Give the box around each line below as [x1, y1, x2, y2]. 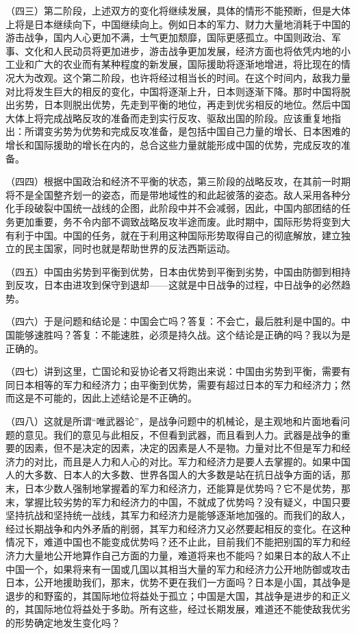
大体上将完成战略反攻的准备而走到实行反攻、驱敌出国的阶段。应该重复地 [5, 110, 331, 125]
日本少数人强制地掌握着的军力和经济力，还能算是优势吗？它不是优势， [24, 481, 341, 495]
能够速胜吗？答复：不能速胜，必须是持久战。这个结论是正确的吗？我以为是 [14, 328, 351, 342]
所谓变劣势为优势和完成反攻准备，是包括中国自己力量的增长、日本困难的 [24, 124, 351, 138]
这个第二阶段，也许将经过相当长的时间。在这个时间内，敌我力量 [62, 70, 351, 84]
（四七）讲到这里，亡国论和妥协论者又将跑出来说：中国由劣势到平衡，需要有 [5, 364, 351, 378]
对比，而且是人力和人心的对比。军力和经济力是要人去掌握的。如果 [34, 454, 331, 468]
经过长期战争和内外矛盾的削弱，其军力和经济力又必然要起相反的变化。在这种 [5, 521, 351, 535]
